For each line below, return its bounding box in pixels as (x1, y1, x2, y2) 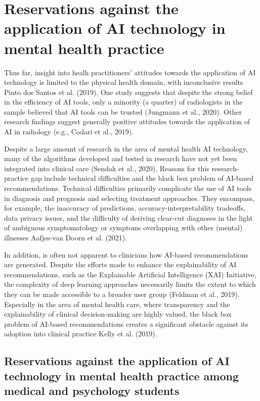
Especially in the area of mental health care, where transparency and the (4, 298, 230, 309)
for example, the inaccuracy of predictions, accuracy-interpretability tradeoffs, (4, 203, 245, 213)
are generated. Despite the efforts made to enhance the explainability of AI (4, 259, 237, 270)
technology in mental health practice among (4, 368, 239, 383)
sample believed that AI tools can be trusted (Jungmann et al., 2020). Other (4, 106, 242, 117)
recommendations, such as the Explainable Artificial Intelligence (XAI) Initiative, (4, 269, 256, 279)
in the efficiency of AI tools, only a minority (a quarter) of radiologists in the (4, 96, 243, 107)
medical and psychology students (4, 383, 180, 398)
